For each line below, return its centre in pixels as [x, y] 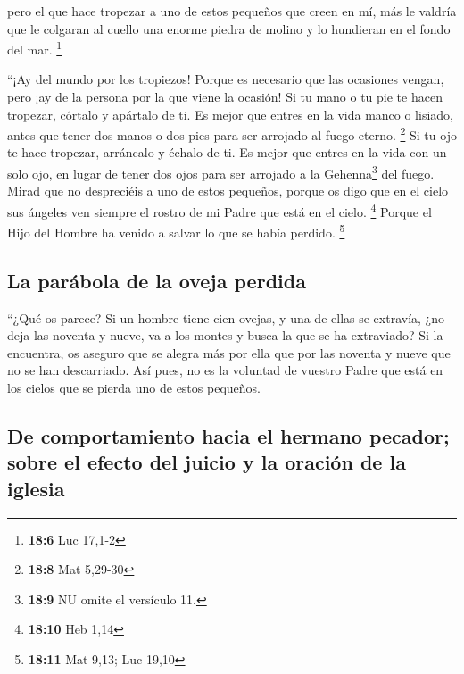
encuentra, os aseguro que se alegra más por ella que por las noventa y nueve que [229, 352]
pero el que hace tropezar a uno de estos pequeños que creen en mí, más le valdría [232, 11]
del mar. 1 [35, 48]
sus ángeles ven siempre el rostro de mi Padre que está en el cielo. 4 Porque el [220, 210]
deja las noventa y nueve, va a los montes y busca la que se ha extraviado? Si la [225, 335]
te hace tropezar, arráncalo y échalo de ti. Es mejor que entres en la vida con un [227, 152]
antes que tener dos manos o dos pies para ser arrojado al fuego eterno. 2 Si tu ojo [232, 133]
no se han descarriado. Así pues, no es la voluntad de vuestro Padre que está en [225, 370]
